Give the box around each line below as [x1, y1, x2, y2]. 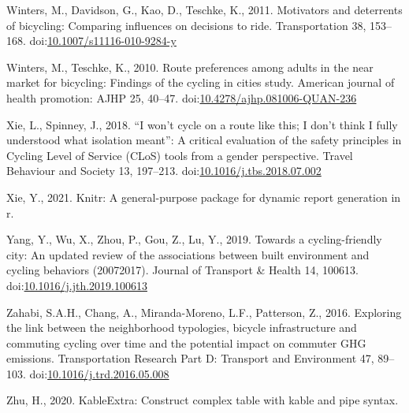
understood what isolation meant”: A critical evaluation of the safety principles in [6, 132, 402, 148]
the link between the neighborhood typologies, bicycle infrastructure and [6, 319, 357, 336]
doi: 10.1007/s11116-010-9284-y [29, 32, 177, 49]
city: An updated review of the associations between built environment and [6, 246, 370, 262]
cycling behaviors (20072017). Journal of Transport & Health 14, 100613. [6, 262, 359, 278]
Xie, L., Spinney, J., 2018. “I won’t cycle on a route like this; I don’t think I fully [6, 116, 398, 132]
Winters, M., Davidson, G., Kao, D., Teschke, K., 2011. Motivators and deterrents [6, 2, 403, 17]
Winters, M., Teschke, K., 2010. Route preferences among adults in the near [6, 58, 374, 75]
